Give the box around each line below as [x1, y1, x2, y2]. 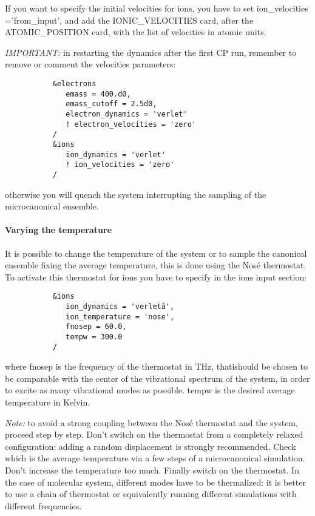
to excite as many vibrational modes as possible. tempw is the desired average [5, 384, 295, 396]
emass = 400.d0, [66, 89, 131, 98]
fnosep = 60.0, [66, 322, 127, 331]
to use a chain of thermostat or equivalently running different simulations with [5, 487, 297, 500]
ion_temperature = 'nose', [66, 312, 175, 321]
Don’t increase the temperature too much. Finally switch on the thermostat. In [5, 463, 299, 476]
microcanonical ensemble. [5, 200, 99, 212]
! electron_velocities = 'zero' [66, 120, 196, 129]
